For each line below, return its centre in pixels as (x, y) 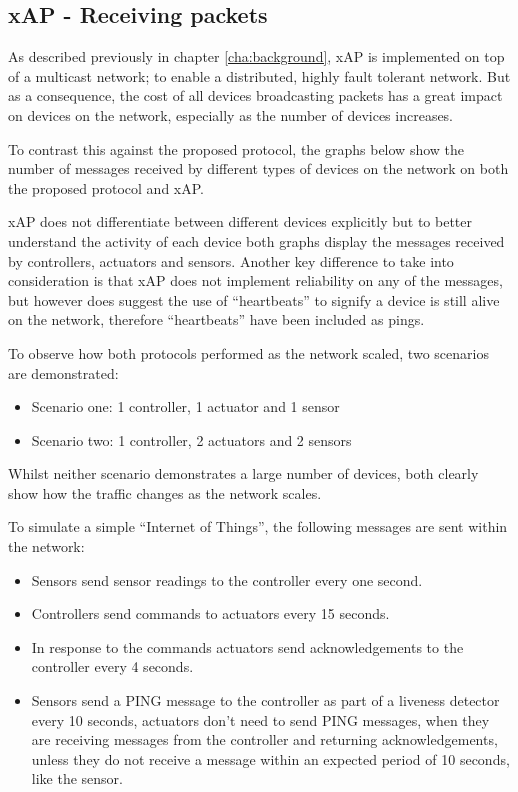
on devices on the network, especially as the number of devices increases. (231, 114)
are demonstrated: (63, 372)
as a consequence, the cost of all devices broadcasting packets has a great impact (255, 95)
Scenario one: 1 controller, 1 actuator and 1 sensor (185, 406)
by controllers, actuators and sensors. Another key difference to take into (231, 260)
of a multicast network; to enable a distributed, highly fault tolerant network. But (259, 75)
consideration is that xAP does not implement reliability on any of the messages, (255, 280)
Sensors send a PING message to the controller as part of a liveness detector (265, 700)
